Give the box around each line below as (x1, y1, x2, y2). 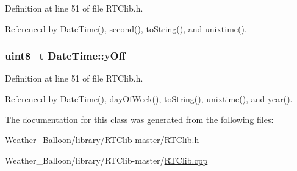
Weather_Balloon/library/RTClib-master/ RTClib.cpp (5, 153, 208, 166)
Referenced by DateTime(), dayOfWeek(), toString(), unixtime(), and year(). (5, 92, 293, 105)
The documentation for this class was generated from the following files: (5, 113, 274, 125)
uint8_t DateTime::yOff (5, 48, 126, 63)
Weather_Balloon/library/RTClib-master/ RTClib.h (5, 133, 199, 146)
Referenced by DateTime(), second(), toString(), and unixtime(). (5, 22, 247, 35)
